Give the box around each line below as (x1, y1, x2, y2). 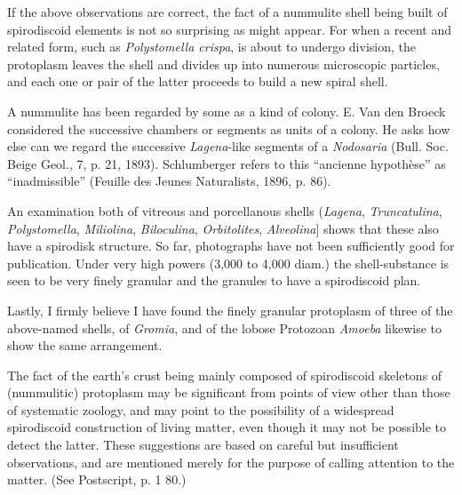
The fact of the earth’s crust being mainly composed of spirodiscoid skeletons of (7, 365, 442, 384)
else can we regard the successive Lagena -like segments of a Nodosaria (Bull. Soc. (7, 137, 449, 156)
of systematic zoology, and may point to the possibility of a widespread (7, 400, 394, 419)
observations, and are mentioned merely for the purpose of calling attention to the (7, 452, 455, 471)
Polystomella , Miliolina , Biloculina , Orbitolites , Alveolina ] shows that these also (7, 219, 439, 237)
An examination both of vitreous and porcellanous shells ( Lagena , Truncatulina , (7, 201, 442, 220)
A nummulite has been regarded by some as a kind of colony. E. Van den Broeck (7, 101, 446, 120)
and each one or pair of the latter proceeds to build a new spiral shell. (7, 72, 388, 91)
